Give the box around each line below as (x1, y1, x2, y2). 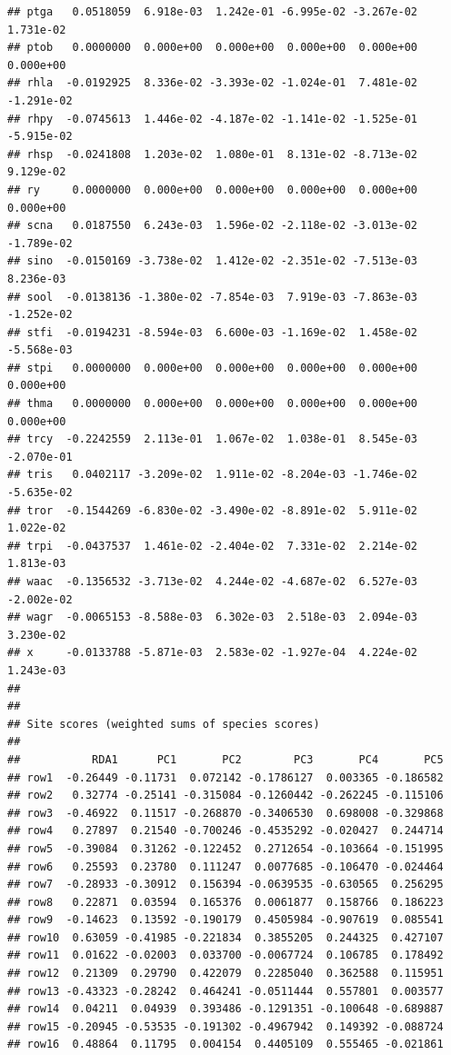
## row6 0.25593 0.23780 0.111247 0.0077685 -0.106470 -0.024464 (7, 860, 444, 873)
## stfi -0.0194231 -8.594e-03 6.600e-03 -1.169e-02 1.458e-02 (7, 325, 418, 339)
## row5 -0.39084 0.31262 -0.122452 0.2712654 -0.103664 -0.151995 (7, 841, 444, 855)
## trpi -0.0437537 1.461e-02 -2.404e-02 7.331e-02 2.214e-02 (7, 539, 418, 552)
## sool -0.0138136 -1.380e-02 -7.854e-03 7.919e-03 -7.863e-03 (7, 290, 418, 304)
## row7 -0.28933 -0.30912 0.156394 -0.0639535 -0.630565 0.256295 (7, 878, 444, 891)
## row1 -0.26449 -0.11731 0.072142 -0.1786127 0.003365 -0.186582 (7, 771, 444, 784)
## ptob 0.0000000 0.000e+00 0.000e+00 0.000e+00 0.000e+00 (7, 41, 418, 55)
